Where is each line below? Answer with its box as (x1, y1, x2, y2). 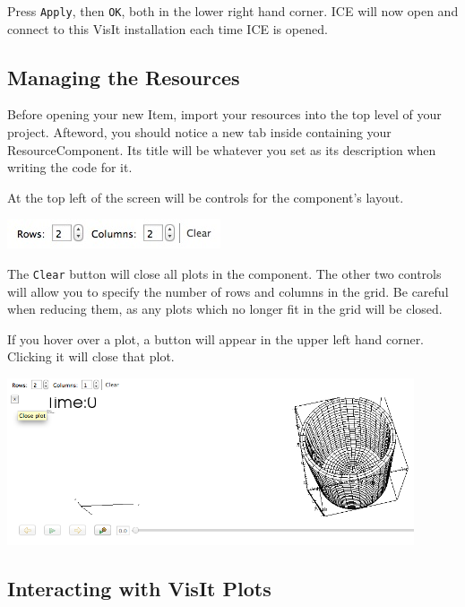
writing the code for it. (7, 158, 133, 177)
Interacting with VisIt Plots (7, 575, 271, 603)
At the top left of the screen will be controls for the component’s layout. (7, 187, 404, 206)
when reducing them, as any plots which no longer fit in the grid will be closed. (7, 299, 443, 318)
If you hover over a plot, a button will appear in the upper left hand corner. (7, 329, 425, 348)
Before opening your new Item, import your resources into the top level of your (7, 105, 442, 124)
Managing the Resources (7, 63, 240, 91)
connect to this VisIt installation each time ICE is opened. (7, 19, 328, 38)
